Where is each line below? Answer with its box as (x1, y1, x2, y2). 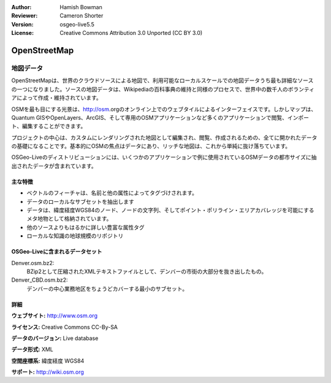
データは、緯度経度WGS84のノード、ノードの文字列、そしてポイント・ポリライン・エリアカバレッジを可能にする (26, 206, 315, 214)
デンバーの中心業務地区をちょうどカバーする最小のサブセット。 (26, 285, 188, 292)
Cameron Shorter (59, 12, 104, 20)
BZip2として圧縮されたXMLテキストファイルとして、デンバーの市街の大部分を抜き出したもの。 (26, 268, 267, 275)
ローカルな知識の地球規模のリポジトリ (26, 232, 124, 239)
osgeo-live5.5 (59, 20, 94, 28)
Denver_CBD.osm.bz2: (11, 276, 68, 284)
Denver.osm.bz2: (11, 259, 55, 266)
